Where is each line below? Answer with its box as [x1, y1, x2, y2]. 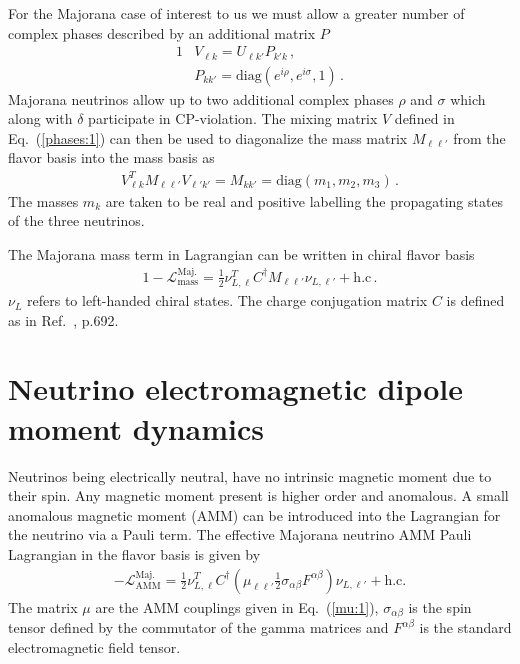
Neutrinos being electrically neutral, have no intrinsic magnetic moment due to [8, 465, 492, 486]
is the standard [419, 617, 512, 638]
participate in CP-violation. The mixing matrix [88, 108, 378, 129]
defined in [394, 108, 455, 129]
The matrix [8, 596, 78, 617]
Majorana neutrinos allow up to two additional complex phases [8, 88, 394, 109]
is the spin [408, 596, 472, 617]
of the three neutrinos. [8, 210, 145, 231]
